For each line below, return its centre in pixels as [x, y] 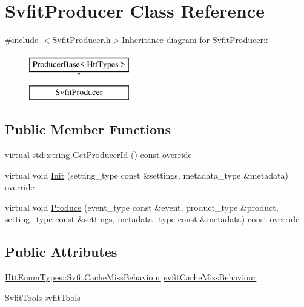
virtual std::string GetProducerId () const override [98, 155]
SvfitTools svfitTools [43, 297]
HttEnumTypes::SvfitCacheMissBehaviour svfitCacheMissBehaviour [131, 277]
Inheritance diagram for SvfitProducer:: [195, 40]
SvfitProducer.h [81, 40]
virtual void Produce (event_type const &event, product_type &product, [142, 207]
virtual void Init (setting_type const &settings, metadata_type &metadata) [147, 175]
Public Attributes [61, 252]
